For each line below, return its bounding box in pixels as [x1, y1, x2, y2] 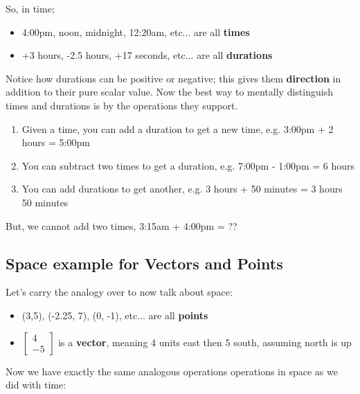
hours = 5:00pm [21, 135, 90, 150]
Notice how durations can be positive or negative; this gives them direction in [6, 71, 341, 85]
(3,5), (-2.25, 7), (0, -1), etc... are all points [21, 307, 208, 322]
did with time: [6, 377, 66, 392]
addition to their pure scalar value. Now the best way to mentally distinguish [6, 84, 333, 99]
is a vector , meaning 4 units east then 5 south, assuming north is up [58, 334, 352, 349]
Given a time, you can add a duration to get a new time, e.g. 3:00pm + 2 [21, 121, 334, 136]
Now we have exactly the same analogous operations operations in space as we [6, 364, 338, 378]
